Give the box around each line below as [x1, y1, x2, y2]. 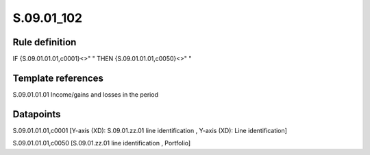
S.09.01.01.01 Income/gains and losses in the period [12, 90, 159, 99]
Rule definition [12, 36, 77, 48]
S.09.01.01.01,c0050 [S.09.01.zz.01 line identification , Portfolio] [12, 139, 191, 147]
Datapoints [12, 108, 61, 120]
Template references [12, 72, 104, 84]
